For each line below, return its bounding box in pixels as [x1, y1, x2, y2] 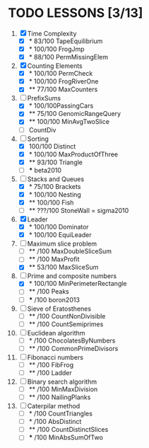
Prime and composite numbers [27, 272, 117, 280]
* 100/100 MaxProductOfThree [28, 150, 119, 159]
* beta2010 [28, 166, 62, 174]
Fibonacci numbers [27, 352, 84, 362]
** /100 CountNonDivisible [28, 311, 106, 320]
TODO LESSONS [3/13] [8, 5, 143, 21]
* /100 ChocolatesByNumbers [28, 336, 116, 345]
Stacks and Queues [27, 175, 84, 183]
